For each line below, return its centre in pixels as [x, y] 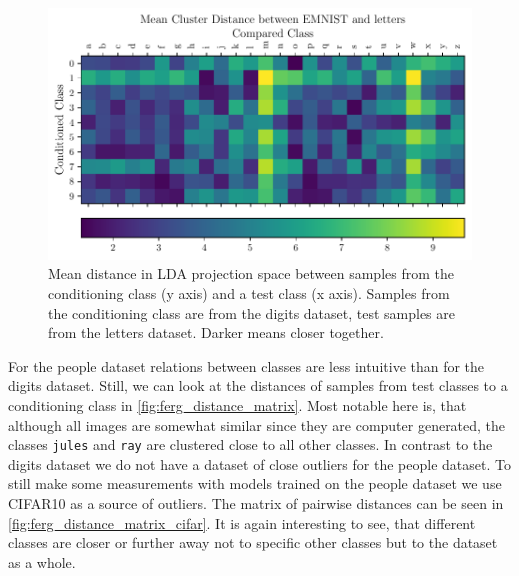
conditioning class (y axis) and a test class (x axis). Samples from [249, 293]
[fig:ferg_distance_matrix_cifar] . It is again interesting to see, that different [242, 522]
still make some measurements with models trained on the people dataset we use [255, 483]
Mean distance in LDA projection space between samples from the [251, 273]
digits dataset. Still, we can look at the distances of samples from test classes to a [258, 385]
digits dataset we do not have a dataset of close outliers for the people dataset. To [259, 463]
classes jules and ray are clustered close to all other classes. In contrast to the [250, 444]
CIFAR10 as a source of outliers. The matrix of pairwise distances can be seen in [256, 503]
